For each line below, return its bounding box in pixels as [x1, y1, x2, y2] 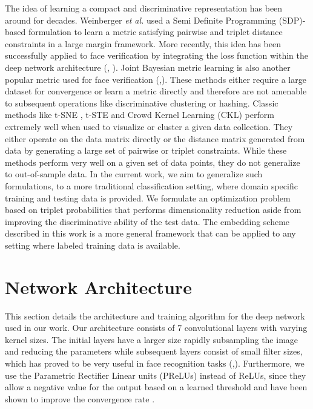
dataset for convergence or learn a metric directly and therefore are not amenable [5, 85, 307, 97]
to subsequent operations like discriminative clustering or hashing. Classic [5, 96, 278, 109]
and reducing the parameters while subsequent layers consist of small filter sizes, [5, 345, 303, 358]
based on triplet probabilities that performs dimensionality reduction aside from [5, 203, 301, 216]
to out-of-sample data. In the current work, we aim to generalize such [5, 168, 263, 180]
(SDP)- [278, 13, 306, 26]
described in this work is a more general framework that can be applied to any [5, 227, 296, 240]
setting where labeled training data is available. [5, 238, 180, 251]
